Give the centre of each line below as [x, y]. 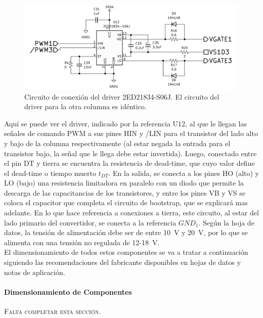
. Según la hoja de [226, 222]
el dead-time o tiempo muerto [50, 173]
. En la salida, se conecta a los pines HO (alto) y [184, 173]
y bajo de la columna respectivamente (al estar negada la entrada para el [117, 143]
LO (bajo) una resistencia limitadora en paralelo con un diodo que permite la [124, 183]
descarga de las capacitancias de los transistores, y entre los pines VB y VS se [125, 192]
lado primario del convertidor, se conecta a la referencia [90, 222]
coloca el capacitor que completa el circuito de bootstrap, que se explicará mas [126, 202]
